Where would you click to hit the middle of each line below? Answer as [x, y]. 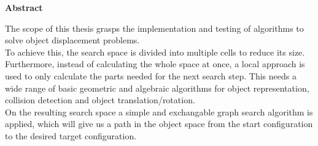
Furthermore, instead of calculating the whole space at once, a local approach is [155, 64]
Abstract [24, 7]
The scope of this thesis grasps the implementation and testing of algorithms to [154, 28]
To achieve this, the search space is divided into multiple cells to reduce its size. [155, 52]
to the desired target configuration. [71, 135]
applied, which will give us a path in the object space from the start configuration [159, 124]
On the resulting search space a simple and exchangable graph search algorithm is [159, 111]
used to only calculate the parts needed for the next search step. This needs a [151, 75]
